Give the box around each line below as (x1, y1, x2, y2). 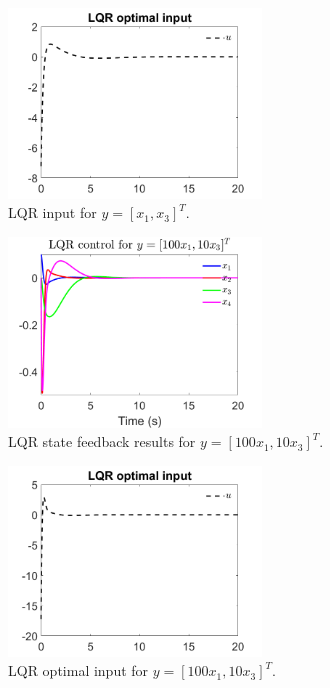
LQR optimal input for (8, 660, 149, 681)
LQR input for (8, 202, 97, 223)
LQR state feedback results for (8, 431, 196, 452)
